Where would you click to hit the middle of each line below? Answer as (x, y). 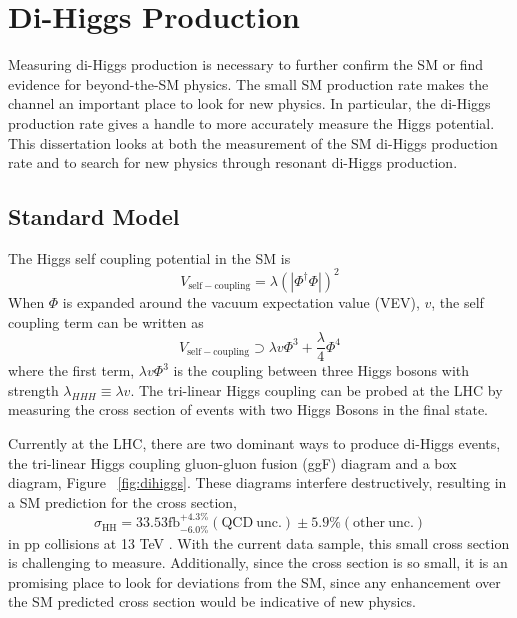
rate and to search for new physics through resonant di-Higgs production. (233, 162)
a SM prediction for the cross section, (123, 501)
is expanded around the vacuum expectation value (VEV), (241, 301)
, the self (457, 301)
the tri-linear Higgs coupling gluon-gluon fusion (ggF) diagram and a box (232, 462)
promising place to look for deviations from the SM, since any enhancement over (254, 581)
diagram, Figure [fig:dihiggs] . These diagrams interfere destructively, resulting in (257, 482)
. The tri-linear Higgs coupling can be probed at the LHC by (316, 389)
